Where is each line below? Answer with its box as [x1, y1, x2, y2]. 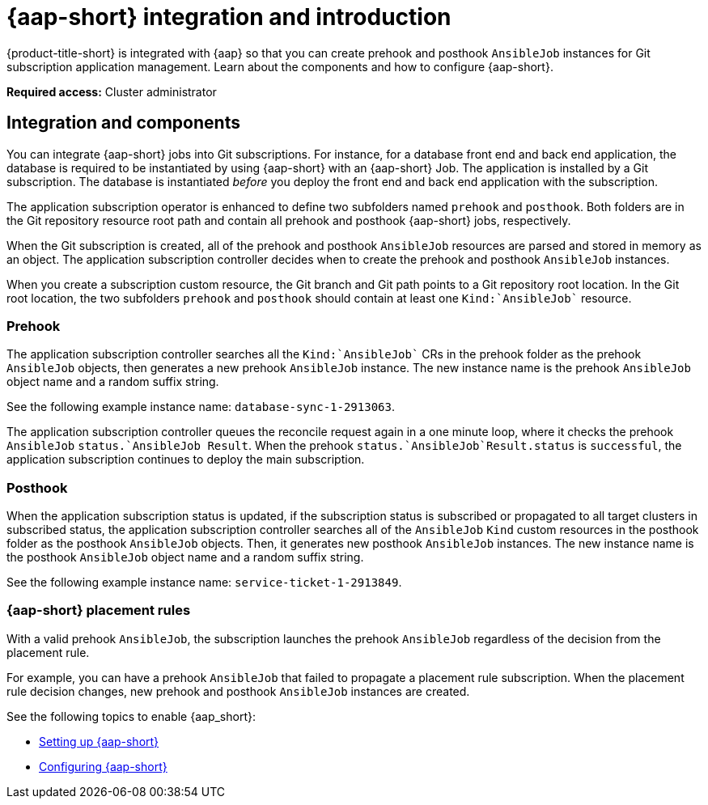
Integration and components [6, 112, 240, 133]
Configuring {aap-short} [39, 759, 167, 773]
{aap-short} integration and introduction [6, 3, 452, 31]
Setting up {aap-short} [39, 734, 159, 748]
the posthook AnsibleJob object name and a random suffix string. [6, 550, 364, 565]
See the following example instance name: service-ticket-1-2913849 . [6, 575, 402, 590]
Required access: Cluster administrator [6, 84, 217, 99]
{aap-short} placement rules [6, 602, 191, 619]
